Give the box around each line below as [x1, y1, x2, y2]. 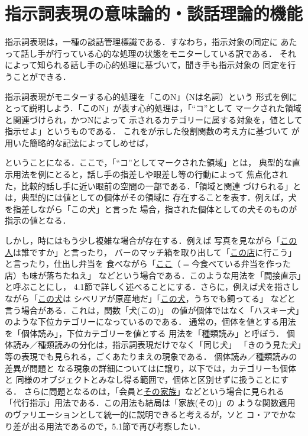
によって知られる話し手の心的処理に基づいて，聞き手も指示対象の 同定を [5, 59, 288, 71]
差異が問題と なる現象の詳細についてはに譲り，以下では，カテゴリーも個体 [5, 361, 296, 374]
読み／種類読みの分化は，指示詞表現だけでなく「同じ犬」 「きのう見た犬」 [12, 338, 301, 351]
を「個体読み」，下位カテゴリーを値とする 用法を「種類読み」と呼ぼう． [5, 327, 284, 339]
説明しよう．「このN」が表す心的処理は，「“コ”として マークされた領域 [28, 102, 301, 114]
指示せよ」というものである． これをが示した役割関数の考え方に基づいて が [5, 125, 300, 137]
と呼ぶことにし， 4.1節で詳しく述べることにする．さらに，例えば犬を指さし [5, 280, 299, 293]
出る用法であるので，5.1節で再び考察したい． [29, 419, 206, 432]
